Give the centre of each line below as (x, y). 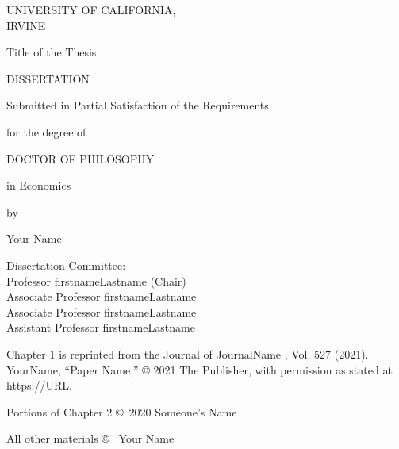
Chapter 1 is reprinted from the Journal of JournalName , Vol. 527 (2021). (188, 353)
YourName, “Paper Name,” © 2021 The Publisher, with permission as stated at (199, 369)
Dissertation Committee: (66, 265)
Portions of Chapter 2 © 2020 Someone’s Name (122, 411)
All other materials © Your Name (90, 438)
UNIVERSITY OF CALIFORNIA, (91, 10)
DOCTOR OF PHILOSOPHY (81, 158)
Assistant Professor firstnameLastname (101, 327)
